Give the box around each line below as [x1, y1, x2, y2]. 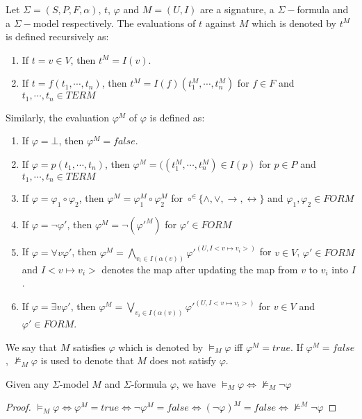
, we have [176, 376, 216, 391]
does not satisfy [149, 353, 217, 368]
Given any [6, 376, 49, 391]
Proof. [6, 400, 31, 414]
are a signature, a [200, 2, 274, 16]
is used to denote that [40, 353, 134, 368]
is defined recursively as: [6, 29, 109, 44]
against [205, 15, 236, 30]
